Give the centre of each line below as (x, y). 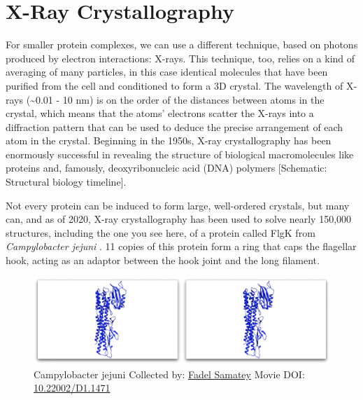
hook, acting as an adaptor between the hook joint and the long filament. (163, 260)
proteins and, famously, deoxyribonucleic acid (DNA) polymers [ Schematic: (166, 168)
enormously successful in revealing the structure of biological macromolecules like (180, 154)
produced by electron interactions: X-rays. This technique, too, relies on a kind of (180, 58)
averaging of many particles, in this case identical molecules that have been (167, 72)
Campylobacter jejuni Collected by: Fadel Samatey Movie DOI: (169, 374)
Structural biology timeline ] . (66, 182)
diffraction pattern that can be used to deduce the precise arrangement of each (175, 126)
